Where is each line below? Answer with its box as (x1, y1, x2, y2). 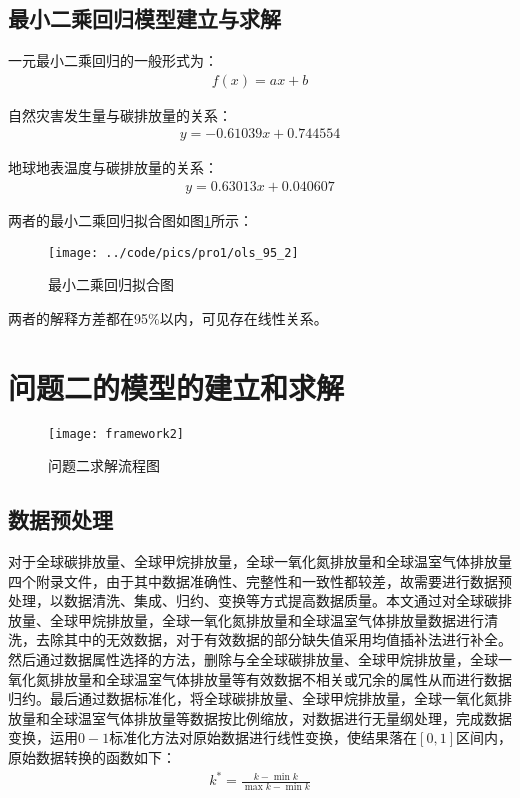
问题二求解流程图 (48, 455, 160, 476)
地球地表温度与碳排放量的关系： (8, 157, 218, 178)
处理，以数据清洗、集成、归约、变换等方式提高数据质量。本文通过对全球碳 (8, 590, 498, 611)
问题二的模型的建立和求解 (8, 366, 345, 407)
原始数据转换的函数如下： (8, 747, 176, 768)
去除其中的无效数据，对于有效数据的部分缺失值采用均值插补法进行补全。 (35, 629, 512, 650)
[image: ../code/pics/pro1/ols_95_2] (48, 245, 299, 260)
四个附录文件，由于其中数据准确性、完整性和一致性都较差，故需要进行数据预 (8, 570, 512, 591)
